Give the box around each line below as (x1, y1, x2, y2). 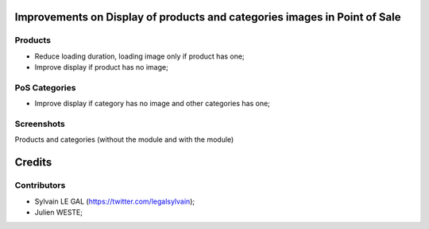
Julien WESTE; (34, 207, 83, 217)
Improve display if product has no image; (34, 63, 168, 72)
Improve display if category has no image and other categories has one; (34, 99, 270, 109)
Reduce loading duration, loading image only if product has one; (34, 52, 245, 61)
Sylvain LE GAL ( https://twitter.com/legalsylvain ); (34, 197, 195, 206)
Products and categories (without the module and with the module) (14, 135, 234, 144)
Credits (14, 155, 52, 170)
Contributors (14, 180, 66, 191)
